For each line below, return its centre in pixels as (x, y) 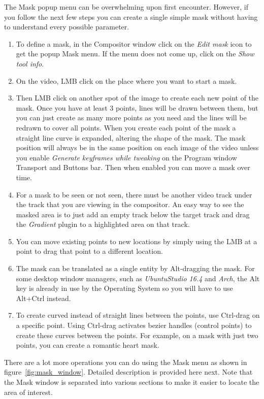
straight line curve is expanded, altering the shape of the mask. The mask (131, 137)
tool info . (30, 63)
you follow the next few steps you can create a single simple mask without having (131, 16)
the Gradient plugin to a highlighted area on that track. (103, 224)
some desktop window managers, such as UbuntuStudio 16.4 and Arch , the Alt (138, 278)
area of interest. (28, 392)
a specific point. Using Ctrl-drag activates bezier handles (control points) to (134, 325)
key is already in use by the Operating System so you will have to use (124, 288)
